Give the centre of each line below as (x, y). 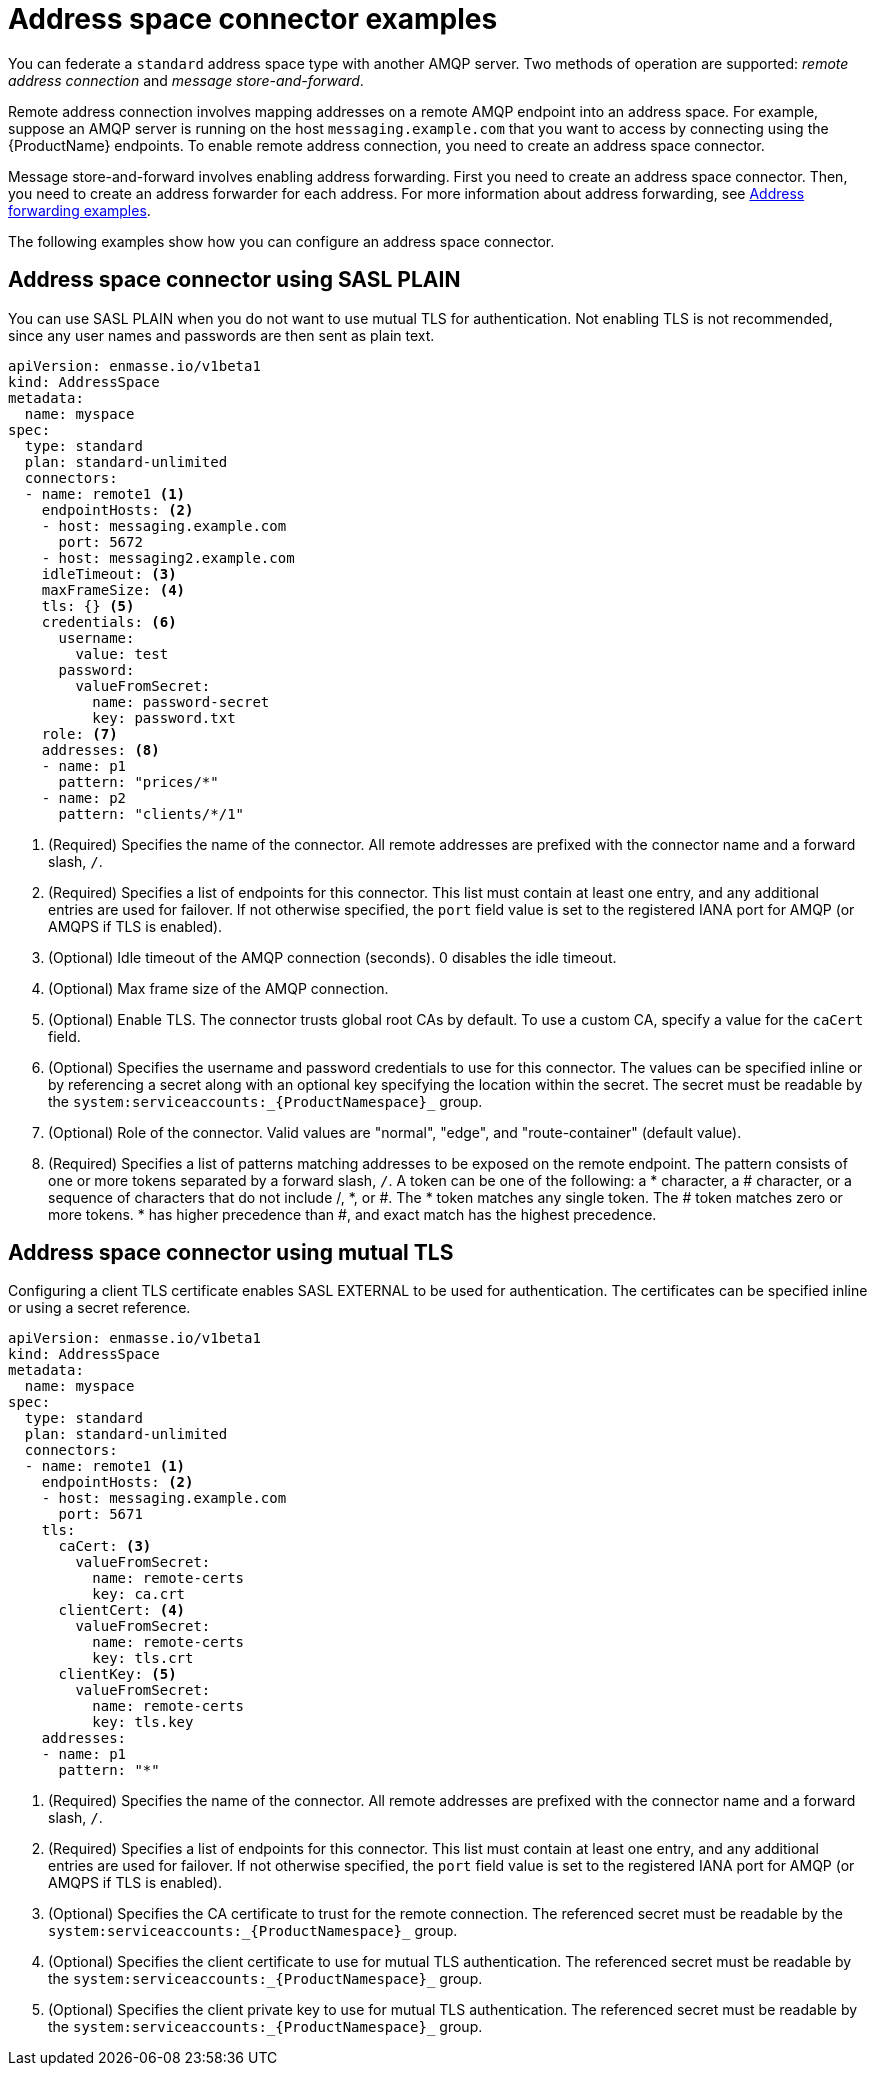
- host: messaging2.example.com (168, 557)
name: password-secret (181, 701)
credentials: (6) (109, 621)
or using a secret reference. (99, 1308)
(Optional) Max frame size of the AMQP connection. (218, 988)
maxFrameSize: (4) (113, 589)
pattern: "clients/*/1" (151, 813)
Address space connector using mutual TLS (231, 1253)
